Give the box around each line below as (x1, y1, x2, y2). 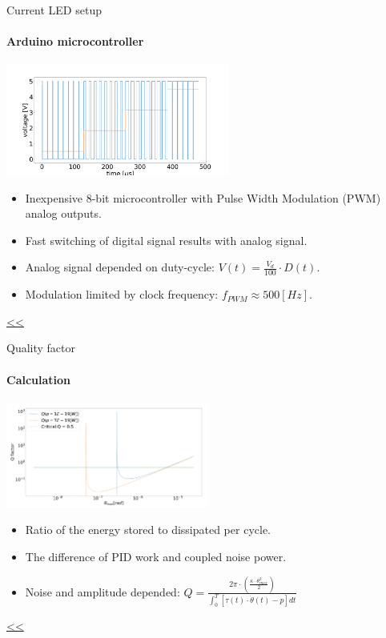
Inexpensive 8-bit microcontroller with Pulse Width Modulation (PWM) (25, 189, 381, 206)
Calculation (6, 371, 71, 387)
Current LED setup (6, 2, 102, 18)
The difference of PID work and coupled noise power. (25, 548, 287, 565)
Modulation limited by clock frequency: (25, 286, 219, 303)
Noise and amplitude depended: (25, 583, 180, 600)
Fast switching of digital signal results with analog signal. (25, 231, 308, 248)
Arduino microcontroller (6, 33, 144, 50)
